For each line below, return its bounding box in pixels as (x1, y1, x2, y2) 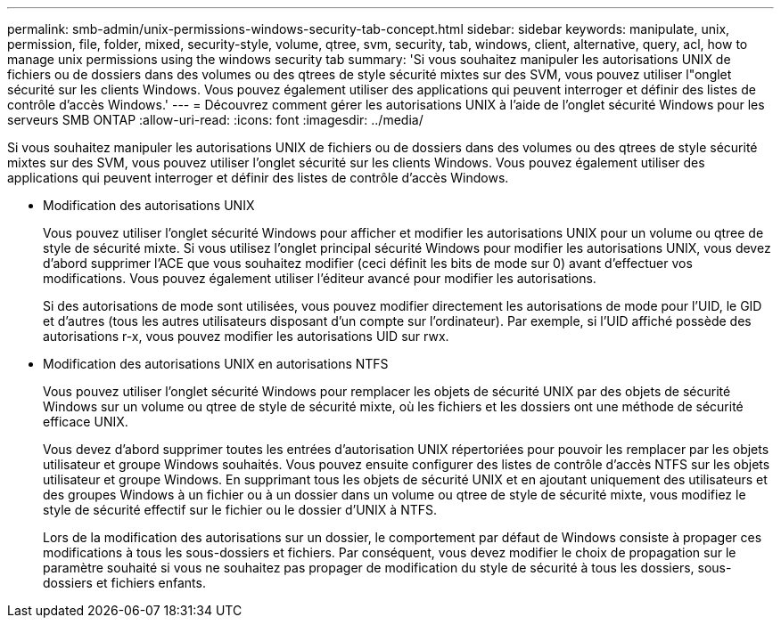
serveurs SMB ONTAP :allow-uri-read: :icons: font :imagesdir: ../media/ (7, 112, 423, 127)
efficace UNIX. (43, 414, 128, 429)
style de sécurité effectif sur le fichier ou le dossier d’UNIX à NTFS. (43, 502, 438, 517)
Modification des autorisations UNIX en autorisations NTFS (43, 356, 389, 371)
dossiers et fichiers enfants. (43, 575, 206, 590)
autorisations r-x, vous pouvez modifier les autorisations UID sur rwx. (43, 329, 449, 344)
